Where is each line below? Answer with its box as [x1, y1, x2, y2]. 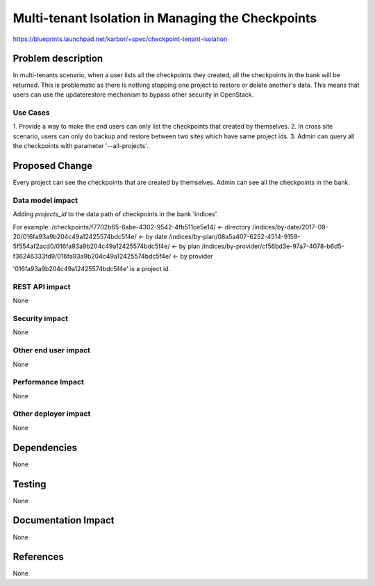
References [12, 551, 64, 563]
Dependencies [12, 441, 78, 453]
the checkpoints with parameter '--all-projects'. [12, 142, 149, 150]
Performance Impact [12, 377, 85, 387]
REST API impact [12, 282, 71, 291]
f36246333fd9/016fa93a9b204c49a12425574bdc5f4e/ [12, 252, 172, 260]
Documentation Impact [12, 514, 115, 526]
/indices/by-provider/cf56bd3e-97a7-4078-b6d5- [201, 242, 345, 250]
